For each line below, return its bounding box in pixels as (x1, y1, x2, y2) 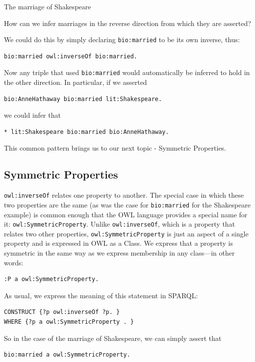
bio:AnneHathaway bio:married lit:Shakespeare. (4, 95, 162, 103)
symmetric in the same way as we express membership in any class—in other (4, 248, 235, 258)
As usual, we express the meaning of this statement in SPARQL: (4, 290, 198, 300)
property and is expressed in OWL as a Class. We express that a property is (4, 238, 233, 248)
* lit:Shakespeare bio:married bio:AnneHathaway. (4, 128, 169, 135)
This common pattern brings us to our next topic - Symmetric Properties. (4, 143, 227, 153)
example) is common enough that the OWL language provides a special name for (4, 209, 248, 219)
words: (4, 257, 24, 267)
